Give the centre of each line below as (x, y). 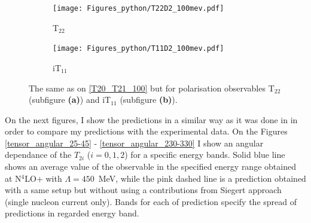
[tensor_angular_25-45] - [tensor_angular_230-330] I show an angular (134, 143)
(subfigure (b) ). (149, 100)
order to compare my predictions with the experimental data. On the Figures (146, 131)
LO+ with (43, 178)
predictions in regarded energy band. (72, 213)
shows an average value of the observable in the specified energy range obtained (150, 167)
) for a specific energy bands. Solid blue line (205, 155)
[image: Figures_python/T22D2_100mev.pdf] (138, 8)
